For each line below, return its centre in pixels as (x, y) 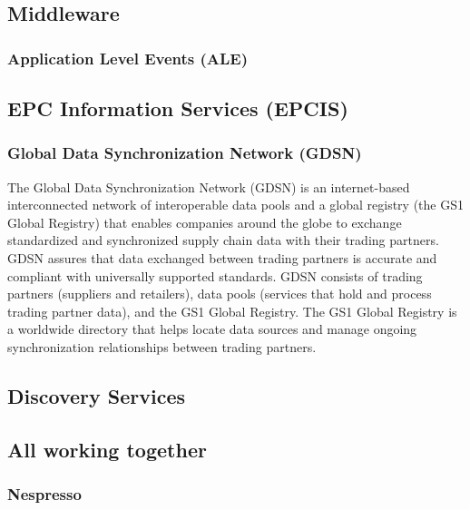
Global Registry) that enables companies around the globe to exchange (205, 222)
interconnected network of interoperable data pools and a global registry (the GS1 (235, 205)
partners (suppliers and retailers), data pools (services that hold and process (220, 294)
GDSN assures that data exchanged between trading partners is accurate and (222, 258)
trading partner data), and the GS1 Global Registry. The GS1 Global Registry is (232, 311)
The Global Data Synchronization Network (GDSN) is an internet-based (209, 186)
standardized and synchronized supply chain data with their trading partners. (223, 240)
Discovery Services (96, 395)
